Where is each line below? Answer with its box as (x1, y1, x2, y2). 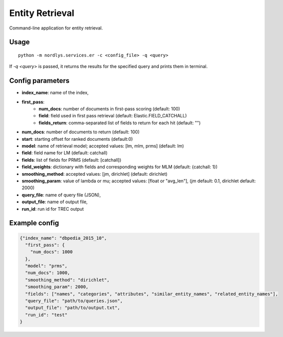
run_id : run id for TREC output (21, 206, 84, 212)
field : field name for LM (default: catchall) (21, 150, 107, 156)
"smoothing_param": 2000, (25, 284, 88, 290)
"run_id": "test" (25, 312, 67, 318)
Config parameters (9, 76, 70, 85)
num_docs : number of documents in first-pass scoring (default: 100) (38, 106, 180, 112)
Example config (9, 219, 59, 227)
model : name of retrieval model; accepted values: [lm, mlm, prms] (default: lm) (21, 143, 184, 149)
